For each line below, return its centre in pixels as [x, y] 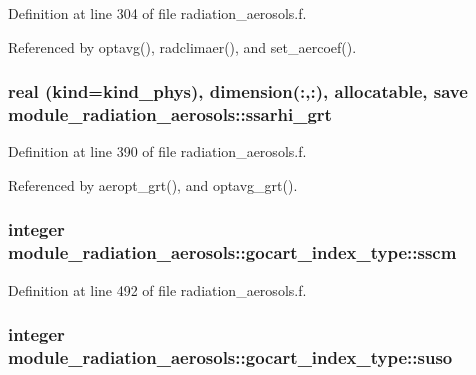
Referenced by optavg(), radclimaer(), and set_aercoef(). [182, 46]
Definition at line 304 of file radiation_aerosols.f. [157, 13]
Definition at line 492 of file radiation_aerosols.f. [157, 289]
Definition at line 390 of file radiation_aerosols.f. [157, 151]
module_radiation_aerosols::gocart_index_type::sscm [232, 252]
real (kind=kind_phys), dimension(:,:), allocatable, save [238, 91]
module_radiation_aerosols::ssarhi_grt [170, 114]
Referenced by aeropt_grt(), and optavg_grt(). [153, 184]
